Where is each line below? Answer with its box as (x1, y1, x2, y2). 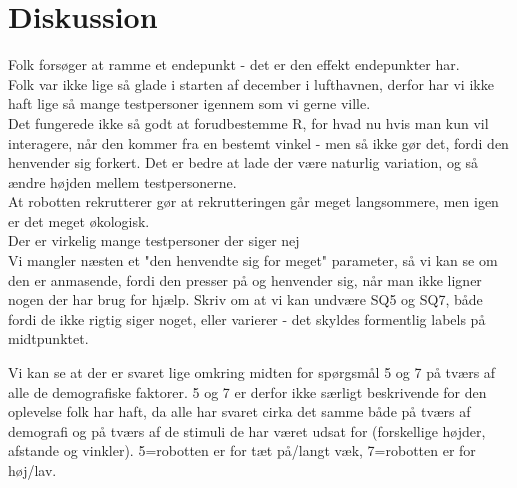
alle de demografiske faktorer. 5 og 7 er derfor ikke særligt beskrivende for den (8, 381, 487, 402)
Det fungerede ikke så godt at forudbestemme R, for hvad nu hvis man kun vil (8, 112, 489, 133)
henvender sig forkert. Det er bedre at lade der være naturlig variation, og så (8, 152, 479, 173)
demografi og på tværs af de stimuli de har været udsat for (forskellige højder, (8, 420, 486, 441)
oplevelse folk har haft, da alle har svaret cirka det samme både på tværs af (8, 401, 471, 422)
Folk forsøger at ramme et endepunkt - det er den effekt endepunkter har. (8, 54, 460, 75)
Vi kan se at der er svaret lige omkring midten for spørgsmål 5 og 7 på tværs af (8, 362, 496, 383)
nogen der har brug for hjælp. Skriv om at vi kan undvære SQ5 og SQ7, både (8, 289, 483, 310)
